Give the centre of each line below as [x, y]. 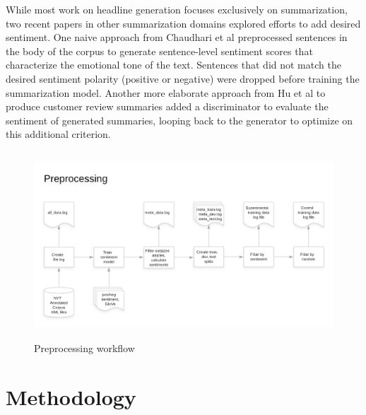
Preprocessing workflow [84, 348]
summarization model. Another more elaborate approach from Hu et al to [166, 92]
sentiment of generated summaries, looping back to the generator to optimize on [179, 120]
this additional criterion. [58, 134]
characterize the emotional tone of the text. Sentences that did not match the [173, 65]
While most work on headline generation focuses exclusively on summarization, [177, 9]
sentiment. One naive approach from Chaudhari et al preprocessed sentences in [177, 37]
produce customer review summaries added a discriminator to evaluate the [167, 106]
